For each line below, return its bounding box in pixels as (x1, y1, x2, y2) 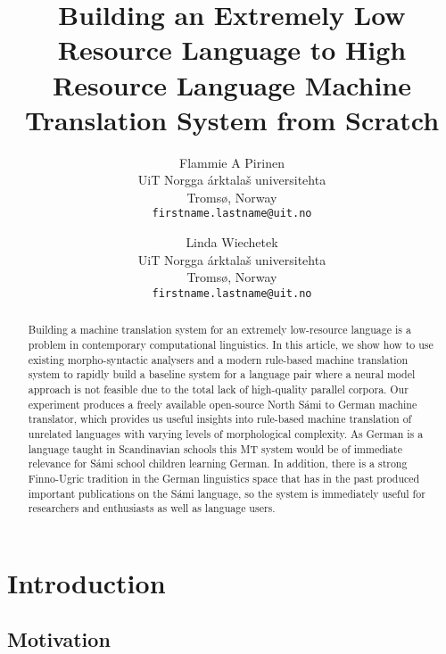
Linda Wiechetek (186, 233, 278, 252)
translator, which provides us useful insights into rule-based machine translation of (28, 411, 412, 426)
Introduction (7, 564, 166, 600)
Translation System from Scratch (24, 101, 440, 137)
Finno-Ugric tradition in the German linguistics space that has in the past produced (28, 470, 420, 485)
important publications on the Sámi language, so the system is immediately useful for (28, 485, 425, 501)
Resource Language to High (57, 31, 407, 68)
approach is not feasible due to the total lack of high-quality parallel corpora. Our (28, 381, 409, 396)
